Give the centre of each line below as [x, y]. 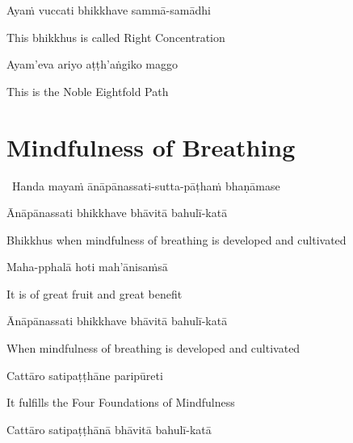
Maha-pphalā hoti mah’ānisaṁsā [87, 267]
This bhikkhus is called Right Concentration [116, 37]
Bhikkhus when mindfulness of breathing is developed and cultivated [176, 239]
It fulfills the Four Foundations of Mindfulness [121, 402]
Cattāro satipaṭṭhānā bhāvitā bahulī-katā [109, 429]
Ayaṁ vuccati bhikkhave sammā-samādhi [109, 10]
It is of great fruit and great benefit [95, 293]
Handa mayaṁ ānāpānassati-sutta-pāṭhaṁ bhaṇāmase [146, 185]
